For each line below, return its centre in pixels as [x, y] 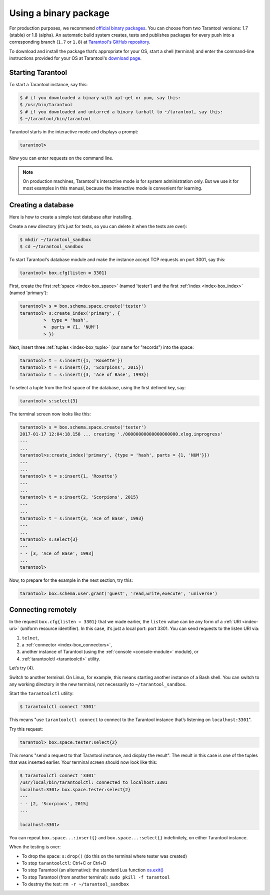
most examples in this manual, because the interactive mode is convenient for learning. [112, 188]
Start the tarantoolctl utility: [41, 694]
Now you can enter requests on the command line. [61, 158]
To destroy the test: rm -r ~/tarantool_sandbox [75, 884]
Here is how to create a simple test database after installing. [71, 217]
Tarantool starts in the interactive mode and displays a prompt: [74, 132]
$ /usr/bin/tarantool [46, 105]
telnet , [30, 638]
